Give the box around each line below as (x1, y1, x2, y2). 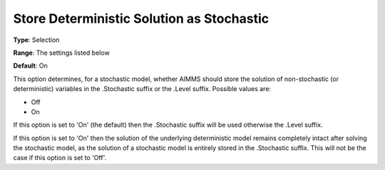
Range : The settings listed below (13, 48, 110, 57)
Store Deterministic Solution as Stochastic (13, 11, 269, 26)
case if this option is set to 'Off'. (13, 154, 107, 162)
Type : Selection (13, 36, 60, 44)
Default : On (13, 61, 48, 70)
